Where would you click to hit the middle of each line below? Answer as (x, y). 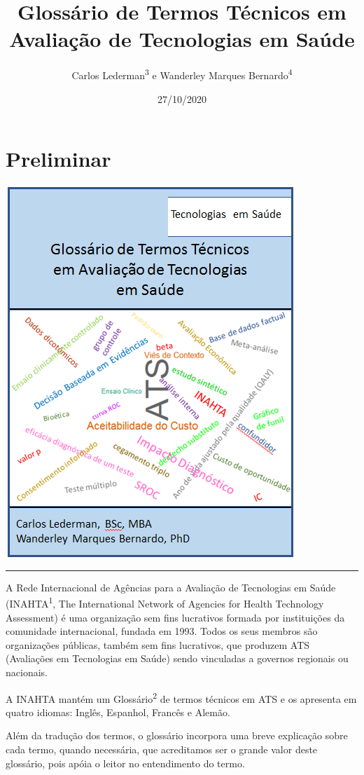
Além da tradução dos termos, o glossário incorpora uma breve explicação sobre (177, 735)
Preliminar (58, 159)
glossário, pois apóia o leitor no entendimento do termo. (125, 763)
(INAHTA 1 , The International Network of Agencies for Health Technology (165, 602)
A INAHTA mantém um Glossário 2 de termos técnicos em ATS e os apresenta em (181, 697)
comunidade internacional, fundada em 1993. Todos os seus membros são (162, 631)
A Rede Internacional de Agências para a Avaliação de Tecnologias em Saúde (171, 587)
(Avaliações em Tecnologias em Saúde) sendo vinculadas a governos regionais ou (177, 658)
